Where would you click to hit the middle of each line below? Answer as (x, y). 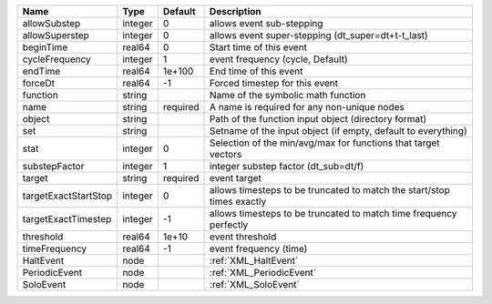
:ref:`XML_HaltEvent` (254, 261)
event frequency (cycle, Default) (279, 59)
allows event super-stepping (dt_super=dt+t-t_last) (319, 35)
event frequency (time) (259, 248)
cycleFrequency (56, 59)
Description (236, 11)
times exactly (238, 202)
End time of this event (256, 71)
